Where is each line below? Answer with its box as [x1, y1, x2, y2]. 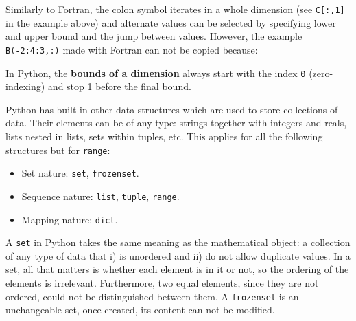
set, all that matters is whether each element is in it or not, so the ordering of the [5, 262, 349, 276]
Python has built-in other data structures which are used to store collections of [5, 102, 338, 116]
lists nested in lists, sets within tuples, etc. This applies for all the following [5, 129, 323, 143]
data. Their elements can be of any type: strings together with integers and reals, [5, 115, 347, 130]
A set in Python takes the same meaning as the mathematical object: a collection [5, 235, 351, 250]
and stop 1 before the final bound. [47, 79, 191, 93]
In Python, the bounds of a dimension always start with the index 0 [5, 65, 306, 80]
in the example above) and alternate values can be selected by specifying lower [5, 15, 336, 30]
